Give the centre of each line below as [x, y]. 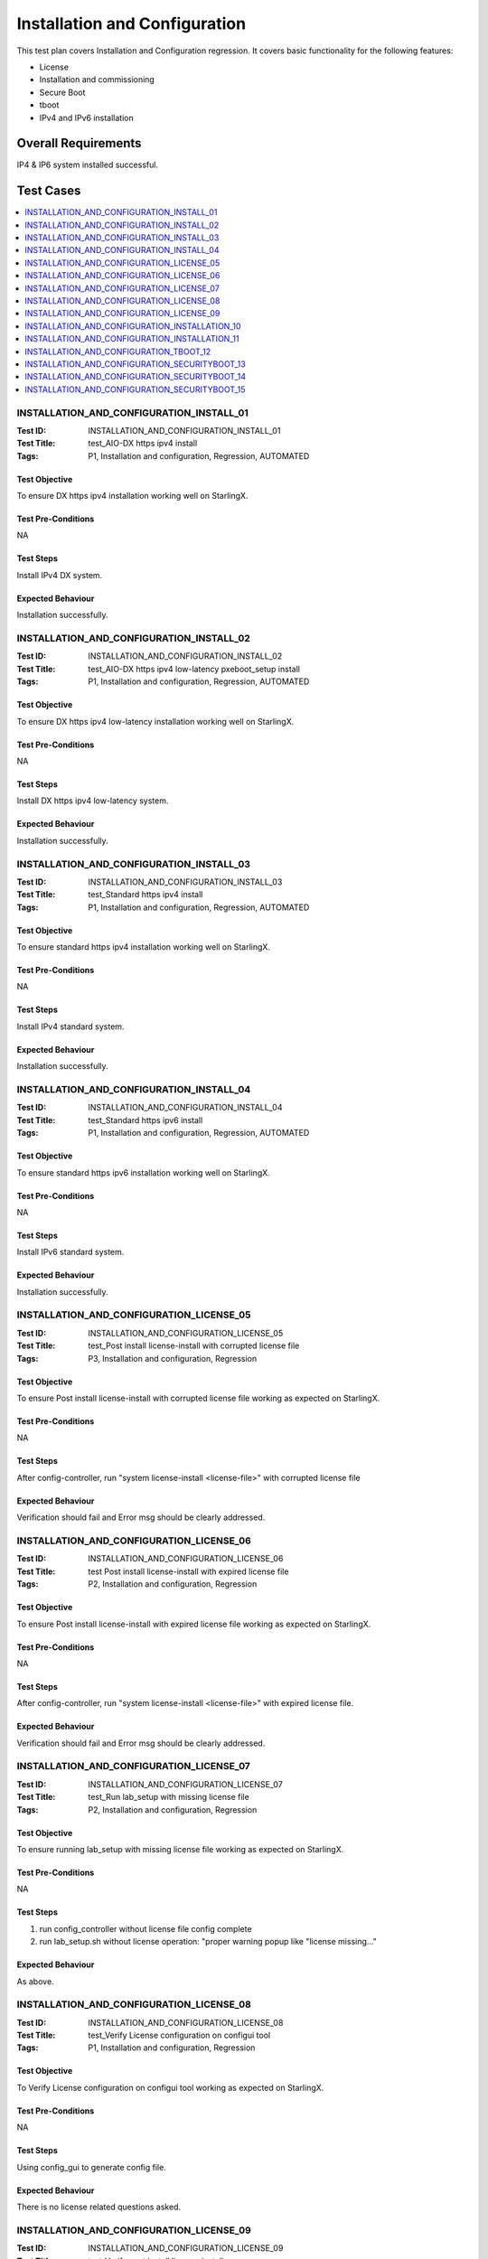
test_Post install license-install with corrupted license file [194, 1345]
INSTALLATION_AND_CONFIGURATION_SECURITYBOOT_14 [135, 377]
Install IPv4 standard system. [70, 1026]
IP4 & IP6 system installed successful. [87, 165]
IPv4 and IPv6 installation [87, 117]
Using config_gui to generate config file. [91, 2167]
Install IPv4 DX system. [60, 575]
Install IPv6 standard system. [70, 1252]
